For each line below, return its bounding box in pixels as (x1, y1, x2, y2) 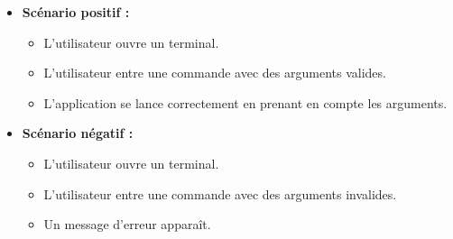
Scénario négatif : (22, 124, 134, 142)
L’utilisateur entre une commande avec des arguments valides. (43, 63, 386, 82)
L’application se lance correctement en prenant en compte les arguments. (43, 93, 448, 112)
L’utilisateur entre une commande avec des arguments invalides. (43, 184, 397, 203)
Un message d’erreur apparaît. (43, 215, 211, 234)
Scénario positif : (22, 3, 130, 21)
